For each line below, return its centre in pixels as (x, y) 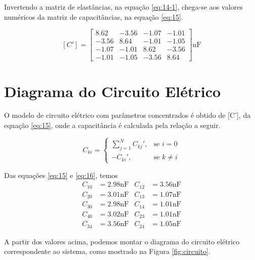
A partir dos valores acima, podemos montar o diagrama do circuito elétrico (122, 241)
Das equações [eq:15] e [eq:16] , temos (61, 175)
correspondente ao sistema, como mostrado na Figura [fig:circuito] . (107, 251)
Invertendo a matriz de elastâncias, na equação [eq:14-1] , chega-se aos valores (123, 7)
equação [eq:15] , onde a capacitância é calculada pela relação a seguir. (112, 125)
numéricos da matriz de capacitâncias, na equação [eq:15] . (94, 16)
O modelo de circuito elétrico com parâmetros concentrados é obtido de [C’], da (127, 115)
